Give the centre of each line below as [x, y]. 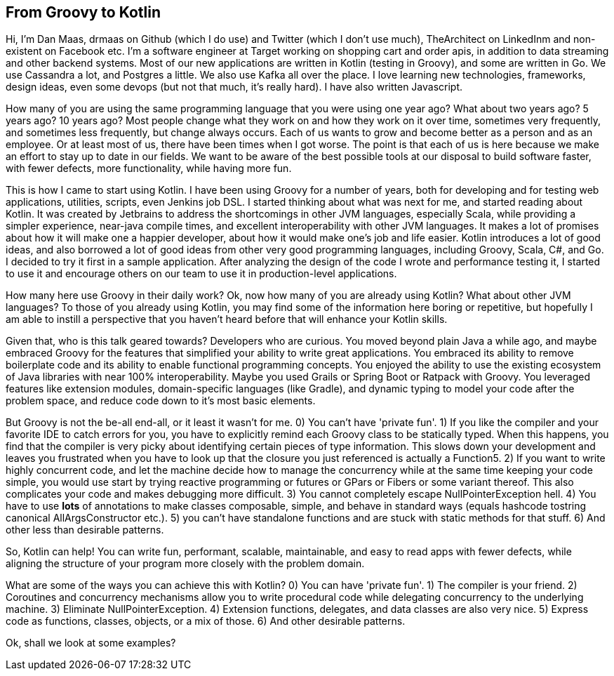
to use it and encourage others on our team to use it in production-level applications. [201, 274]
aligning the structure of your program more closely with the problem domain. [185, 564]
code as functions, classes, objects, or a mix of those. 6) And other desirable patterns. [206, 621]
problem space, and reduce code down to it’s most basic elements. [161, 401]
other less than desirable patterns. [85, 530]
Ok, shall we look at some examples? [91, 643]
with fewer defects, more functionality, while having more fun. [149, 168]
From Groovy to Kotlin [84, 12]
